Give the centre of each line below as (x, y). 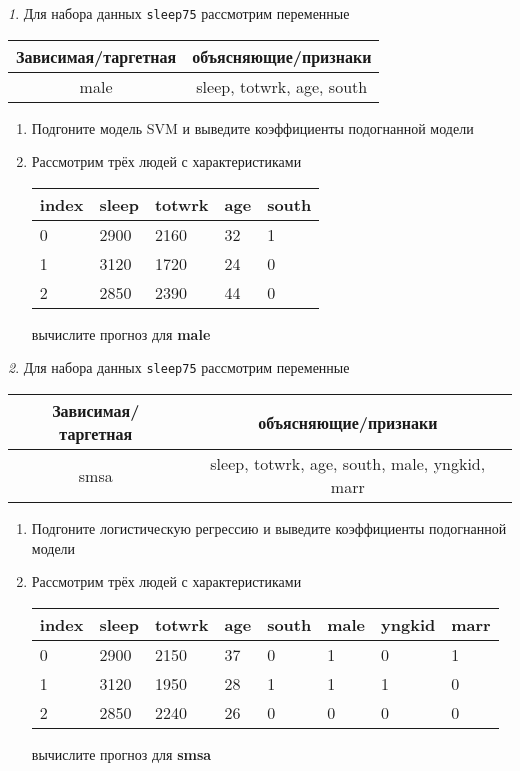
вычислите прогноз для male (121, 333)
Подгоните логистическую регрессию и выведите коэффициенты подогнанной (269, 528)
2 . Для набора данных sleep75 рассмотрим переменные (179, 367)
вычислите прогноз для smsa (121, 753)
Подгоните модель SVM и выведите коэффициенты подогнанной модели (252, 127)
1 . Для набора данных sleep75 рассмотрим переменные (179, 13)
